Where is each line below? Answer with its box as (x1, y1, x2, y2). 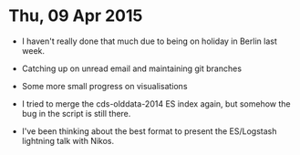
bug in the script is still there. (21, 108, 131, 119)
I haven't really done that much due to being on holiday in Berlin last (21, 36, 277, 46)
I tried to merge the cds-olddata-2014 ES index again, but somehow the (21, 98, 291, 109)
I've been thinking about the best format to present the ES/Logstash (21, 125, 277, 137)
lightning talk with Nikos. (21, 135, 115, 146)
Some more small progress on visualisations (21, 80, 188, 91)
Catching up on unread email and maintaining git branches (21, 63, 243, 74)
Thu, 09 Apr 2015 (8, 5, 143, 26)
